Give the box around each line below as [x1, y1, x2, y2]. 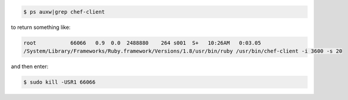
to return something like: [11, 24, 71, 31]
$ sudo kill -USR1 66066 [23, 79, 96, 85]
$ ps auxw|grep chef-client [23, 8, 105, 15]
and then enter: [11, 63, 49, 70]
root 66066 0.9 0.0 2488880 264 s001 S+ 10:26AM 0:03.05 [23, 39, 261, 46]
